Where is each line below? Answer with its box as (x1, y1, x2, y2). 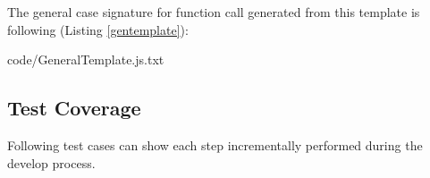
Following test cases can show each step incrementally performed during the (7, 135, 423, 154)
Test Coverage (7, 94, 141, 122)
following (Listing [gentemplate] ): (7, 20, 189, 38)
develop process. (7, 153, 96, 172)
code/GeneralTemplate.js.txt (7, 50, 164, 69)
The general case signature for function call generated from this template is (7, 3, 420, 21)
